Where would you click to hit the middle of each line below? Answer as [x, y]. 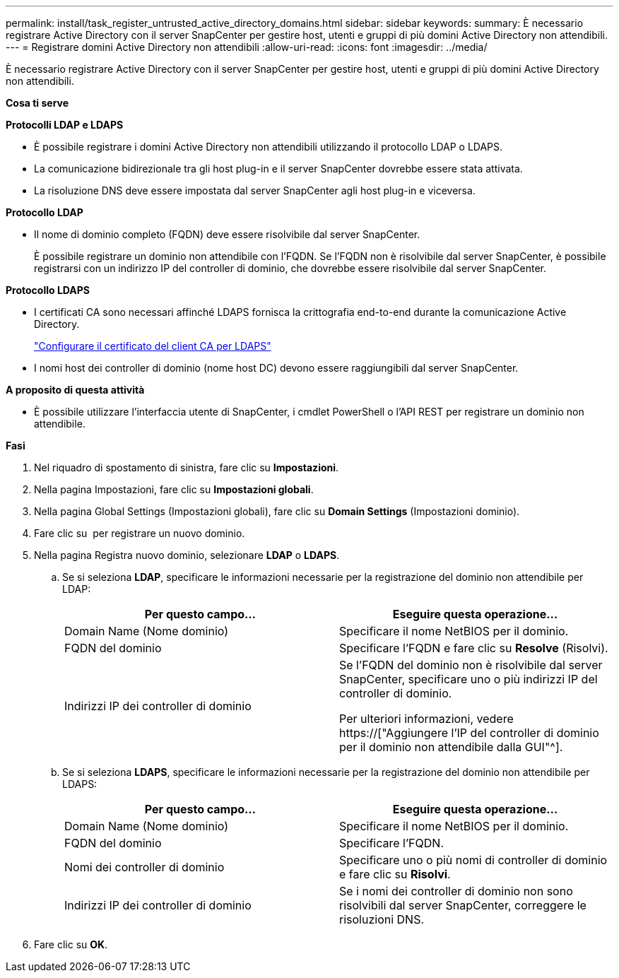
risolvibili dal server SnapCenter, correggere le [463, 905]
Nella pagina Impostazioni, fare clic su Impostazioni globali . [174, 489]
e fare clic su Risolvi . [395, 874]
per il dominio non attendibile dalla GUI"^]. [451, 747]
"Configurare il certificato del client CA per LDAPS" [153, 346]
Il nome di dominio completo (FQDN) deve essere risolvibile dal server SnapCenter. [227, 234]
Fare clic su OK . [71, 944]
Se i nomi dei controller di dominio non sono [456, 891]
